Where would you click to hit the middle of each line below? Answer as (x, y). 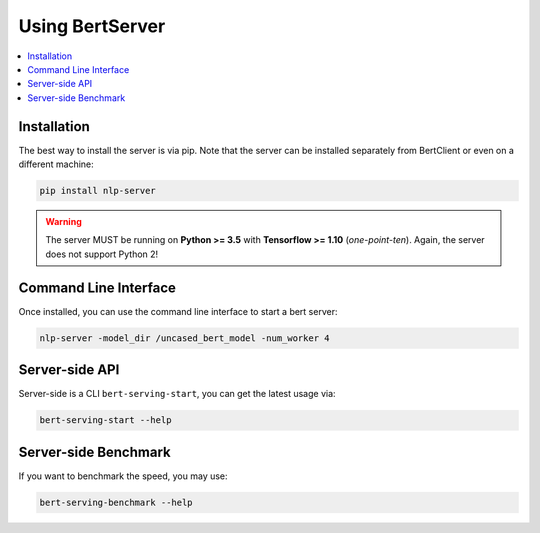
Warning (63, 221)
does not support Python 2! (102, 254)
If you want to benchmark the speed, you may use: (123, 476)
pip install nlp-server (98, 190)
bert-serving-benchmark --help (116, 502)
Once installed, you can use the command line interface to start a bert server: (178, 311)
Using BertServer (92, 26)
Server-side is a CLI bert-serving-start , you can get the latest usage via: (177, 394)
